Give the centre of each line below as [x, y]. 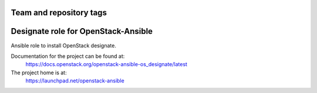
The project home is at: [39, 73]
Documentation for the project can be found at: [68, 56]
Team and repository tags [59, 13]
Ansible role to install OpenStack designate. [64, 45]
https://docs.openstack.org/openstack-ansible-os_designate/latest [107, 64]
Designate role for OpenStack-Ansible [82, 31]
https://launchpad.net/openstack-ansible [75, 81]
